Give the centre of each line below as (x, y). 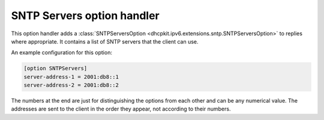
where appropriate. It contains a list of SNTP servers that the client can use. (105, 41)
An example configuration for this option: (61, 53)
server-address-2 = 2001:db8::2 (71, 85)
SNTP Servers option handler (85, 16)
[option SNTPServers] (55, 68)
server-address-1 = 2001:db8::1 (71, 77)
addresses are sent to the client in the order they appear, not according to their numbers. (121, 109)
